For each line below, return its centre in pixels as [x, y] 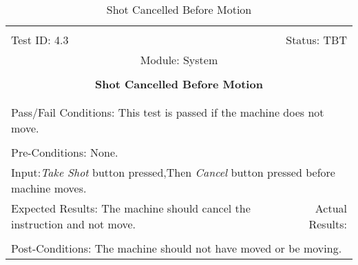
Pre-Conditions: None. [65, 152]
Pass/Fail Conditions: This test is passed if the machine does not [168, 112]
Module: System [179, 60]
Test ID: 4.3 [40, 40]
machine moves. [49, 188]
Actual [331, 208]
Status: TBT [316, 40]
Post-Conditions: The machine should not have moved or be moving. [177, 248]
